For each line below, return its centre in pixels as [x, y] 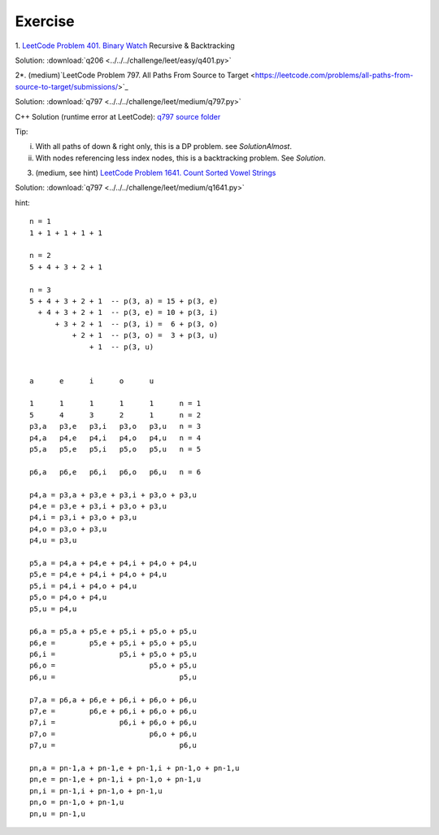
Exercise [45, 21]
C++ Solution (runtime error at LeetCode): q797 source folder [118, 116]
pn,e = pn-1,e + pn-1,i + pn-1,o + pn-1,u [115, 780]
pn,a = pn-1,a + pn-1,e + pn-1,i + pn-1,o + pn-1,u [135, 768]
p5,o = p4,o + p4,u [68, 597]
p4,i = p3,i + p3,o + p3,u [83, 518]
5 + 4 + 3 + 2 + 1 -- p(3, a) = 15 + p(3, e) [124, 301]
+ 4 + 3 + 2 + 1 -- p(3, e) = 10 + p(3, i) [128, 313]
